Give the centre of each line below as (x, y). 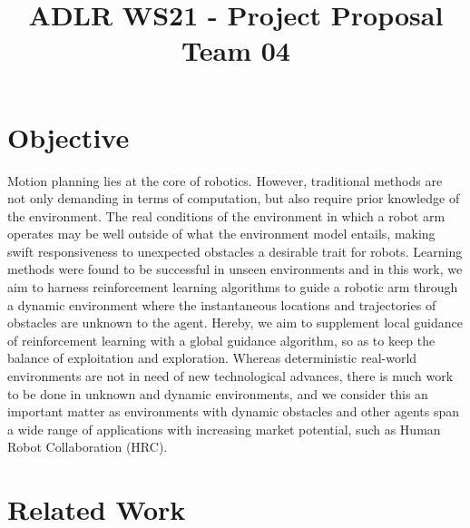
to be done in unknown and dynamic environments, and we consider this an (218, 393)
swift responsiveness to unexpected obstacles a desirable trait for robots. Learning (235, 251)
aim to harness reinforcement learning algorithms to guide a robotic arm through (233, 287)
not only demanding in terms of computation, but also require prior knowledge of (234, 198)
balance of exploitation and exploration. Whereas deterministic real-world (212, 358)
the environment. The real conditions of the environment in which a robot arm (226, 215)
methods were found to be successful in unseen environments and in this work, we (235, 269)
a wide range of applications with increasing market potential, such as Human (224, 429)
